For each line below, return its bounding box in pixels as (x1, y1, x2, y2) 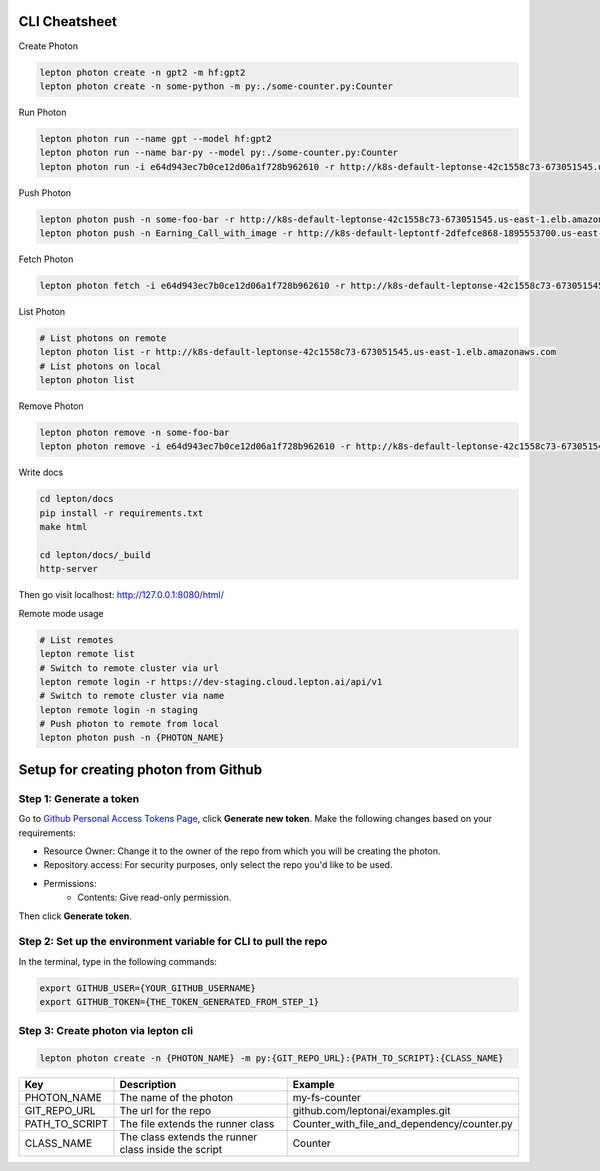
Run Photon (18, 106, 67, 118)
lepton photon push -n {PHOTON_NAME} (39, 732, 225, 744)
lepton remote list (39, 648, 135, 660)
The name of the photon (119, 1091, 234, 1105)
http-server (39, 563, 99, 575)
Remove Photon (18, 400, 84, 412)
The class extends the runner (119, 1130, 258, 1144)
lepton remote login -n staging (39, 704, 199, 715)
